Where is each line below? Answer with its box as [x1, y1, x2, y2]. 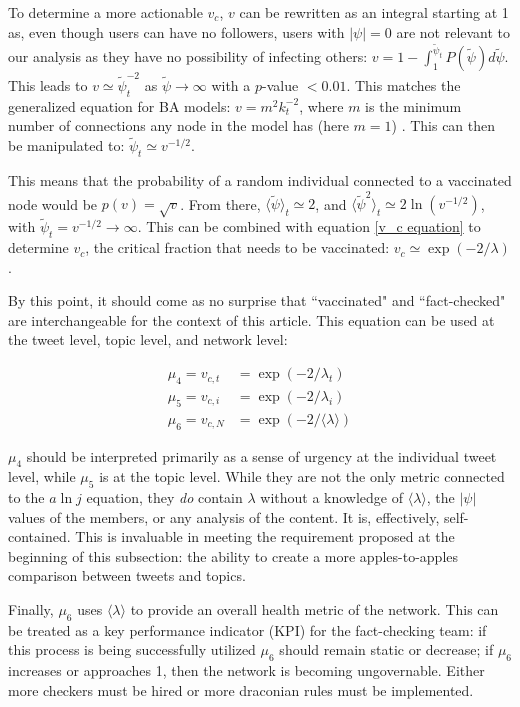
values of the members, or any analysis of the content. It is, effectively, [8, 506, 440, 527]
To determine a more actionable [8, 2, 203, 22]
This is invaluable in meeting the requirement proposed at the [75, 526, 455, 547]
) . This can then [391, 115, 496, 136]
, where [299, 95, 344, 116]
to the [8, 487, 45, 508]
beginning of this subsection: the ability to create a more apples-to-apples [8, 545, 459, 566]
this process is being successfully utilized [8, 639, 256, 660]
